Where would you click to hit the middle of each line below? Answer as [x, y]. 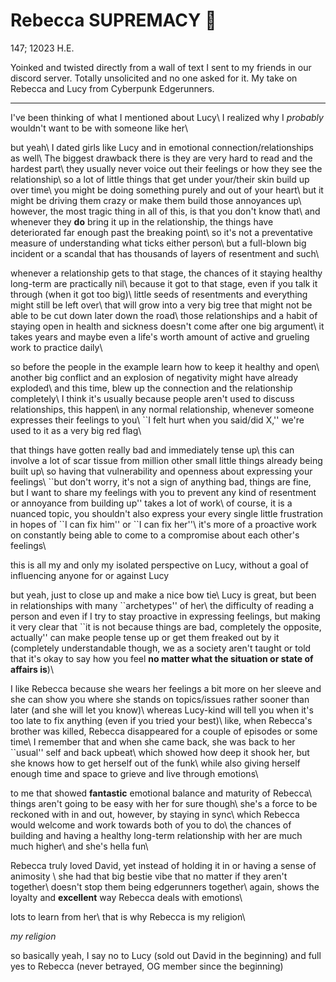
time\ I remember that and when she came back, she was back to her [153, 741]
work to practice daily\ [56, 347]
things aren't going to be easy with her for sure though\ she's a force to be [164, 803]
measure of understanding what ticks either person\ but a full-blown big [158, 243]
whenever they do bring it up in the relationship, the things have [142, 221]
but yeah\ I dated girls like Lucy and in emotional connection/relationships [162, 147]
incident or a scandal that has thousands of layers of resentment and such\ [165, 253]
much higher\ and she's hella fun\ [79, 846]
